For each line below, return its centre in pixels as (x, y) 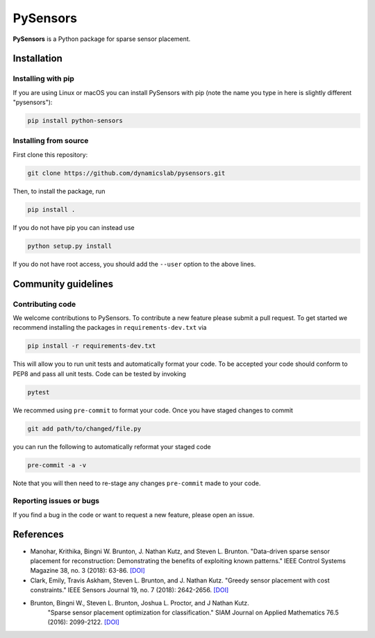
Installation (37, 59)
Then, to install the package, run (59, 191)
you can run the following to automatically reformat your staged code (112, 446)
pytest (39, 392)
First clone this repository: (50, 154)
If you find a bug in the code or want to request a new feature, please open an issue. (134, 514)
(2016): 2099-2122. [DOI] (83, 622)
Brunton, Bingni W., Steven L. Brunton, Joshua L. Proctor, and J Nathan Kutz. (140, 603)
